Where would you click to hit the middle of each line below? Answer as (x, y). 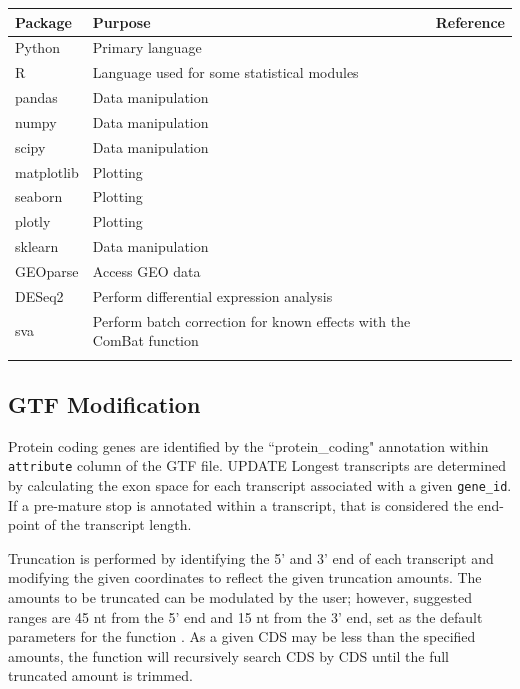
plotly (33, 221)
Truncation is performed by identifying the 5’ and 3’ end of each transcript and (251, 557)
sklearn (37, 246)
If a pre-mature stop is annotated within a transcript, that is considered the (240, 504)
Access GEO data (146, 270)
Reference (470, 21)
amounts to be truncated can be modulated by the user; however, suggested (240, 597)
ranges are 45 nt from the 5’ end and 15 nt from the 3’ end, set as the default (245, 616)
